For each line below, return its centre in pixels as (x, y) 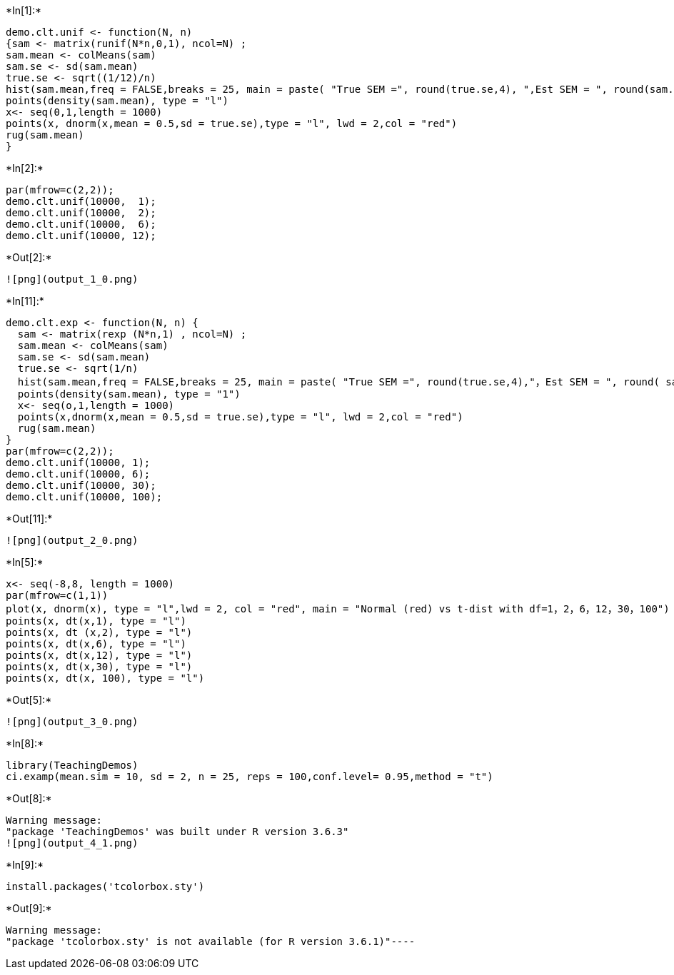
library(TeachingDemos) (72, 765)
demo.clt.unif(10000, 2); (81, 213)
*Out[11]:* (29, 519)
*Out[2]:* (29, 257)
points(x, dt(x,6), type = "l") (96, 644)
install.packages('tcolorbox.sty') (105, 886)
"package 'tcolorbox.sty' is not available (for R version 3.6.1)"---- (211, 941)
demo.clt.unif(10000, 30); (81, 485)
